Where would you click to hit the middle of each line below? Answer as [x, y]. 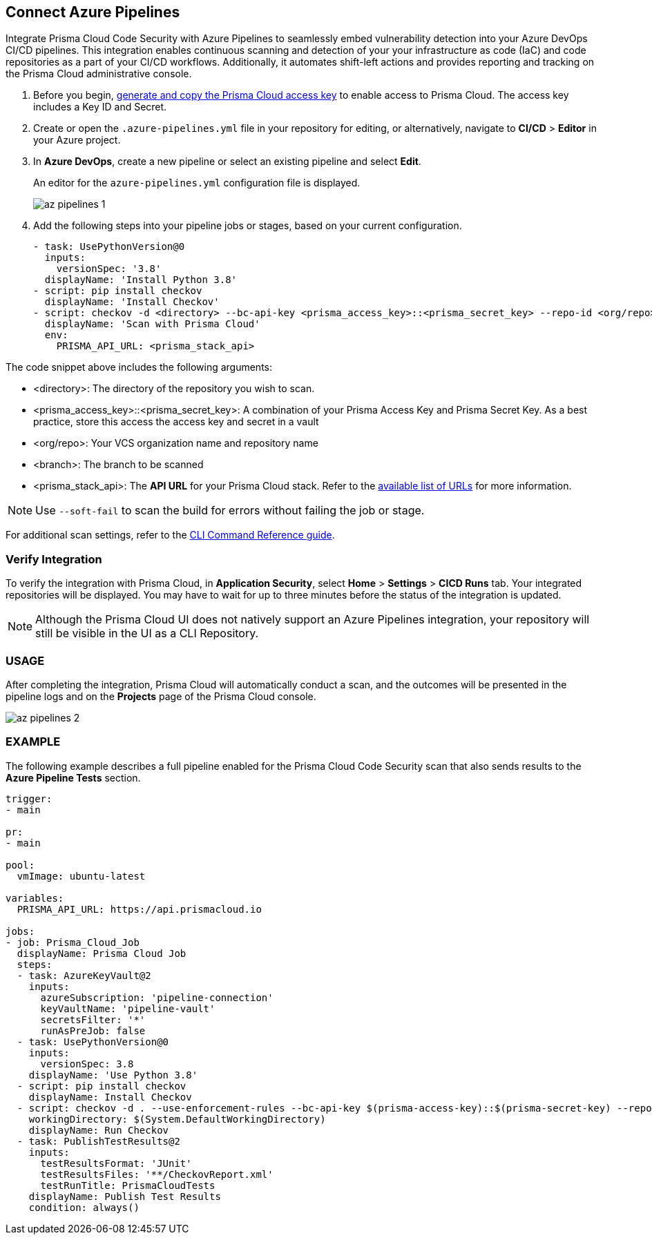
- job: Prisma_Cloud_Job [73, 942]
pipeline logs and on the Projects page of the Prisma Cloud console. [161, 696]
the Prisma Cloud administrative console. [99, 74]
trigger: [29, 798]
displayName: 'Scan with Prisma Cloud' [152, 324]
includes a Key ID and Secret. [100, 107]
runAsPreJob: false [93, 1030]
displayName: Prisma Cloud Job [102, 953]
